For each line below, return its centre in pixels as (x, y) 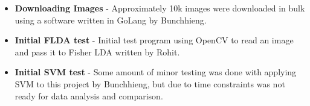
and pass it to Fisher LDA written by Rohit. (97, 51)
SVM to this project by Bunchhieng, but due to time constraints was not (150, 83)
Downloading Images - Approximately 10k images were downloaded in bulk (160, 8)
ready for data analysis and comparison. (89, 95)
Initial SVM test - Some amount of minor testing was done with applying (156, 72)
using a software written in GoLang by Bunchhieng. (111, 20)
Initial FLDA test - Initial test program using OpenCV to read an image (154, 40)
